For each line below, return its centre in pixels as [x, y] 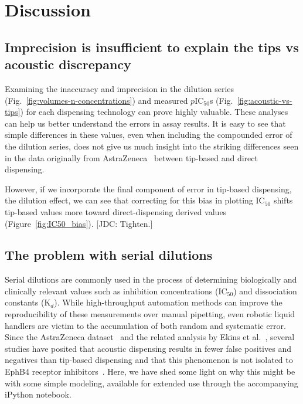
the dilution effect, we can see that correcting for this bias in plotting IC [135, 200]
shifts [283, 200]
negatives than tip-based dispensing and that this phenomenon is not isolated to [149, 360]
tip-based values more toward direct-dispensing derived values [116, 211]
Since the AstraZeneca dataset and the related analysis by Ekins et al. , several [150, 337]
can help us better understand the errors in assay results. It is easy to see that [145, 123]
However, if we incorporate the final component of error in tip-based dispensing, [148, 189]
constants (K [28, 302]
